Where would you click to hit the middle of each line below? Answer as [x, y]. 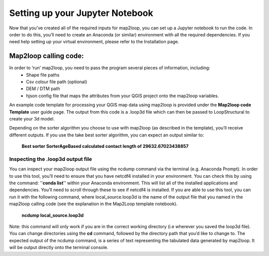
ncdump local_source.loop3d [53, 215]
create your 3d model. [32, 119]
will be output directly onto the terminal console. [59, 248]
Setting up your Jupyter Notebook [81, 13]
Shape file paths [43, 75]
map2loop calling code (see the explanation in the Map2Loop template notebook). [93, 204]
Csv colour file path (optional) [57, 82]
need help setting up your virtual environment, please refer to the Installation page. [94, 42]
